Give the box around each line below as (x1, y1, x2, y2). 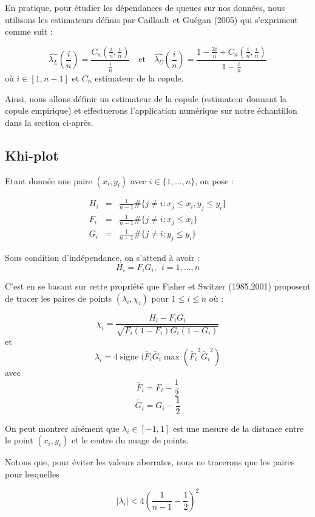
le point (5, 434, 33, 446)
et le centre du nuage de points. (71, 434, 189, 446)
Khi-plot (5, 145, 59, 164)
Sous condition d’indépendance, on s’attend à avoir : (5, 251, 200, 264)
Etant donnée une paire (5, 174, 92, 187)
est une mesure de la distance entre (172, 422, 304, 434)
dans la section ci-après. (5, 116, 93, 128)
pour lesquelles (5, 467, 59, 480)
